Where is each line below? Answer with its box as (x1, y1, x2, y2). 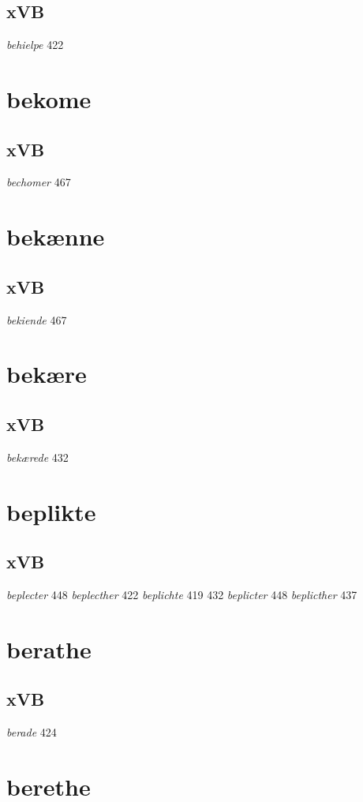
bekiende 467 (6, 311, 67, 328)
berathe (6, 632, 92, 665)
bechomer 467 (6, 174, 71, 190)
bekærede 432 (6, 448, 69, 465)
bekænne (6, 220, 105, 253)
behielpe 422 (6, 36, 64, 53)
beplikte (6, 495, 96, 527)
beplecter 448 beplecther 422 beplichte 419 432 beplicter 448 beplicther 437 (6, 586, 357, 602)
